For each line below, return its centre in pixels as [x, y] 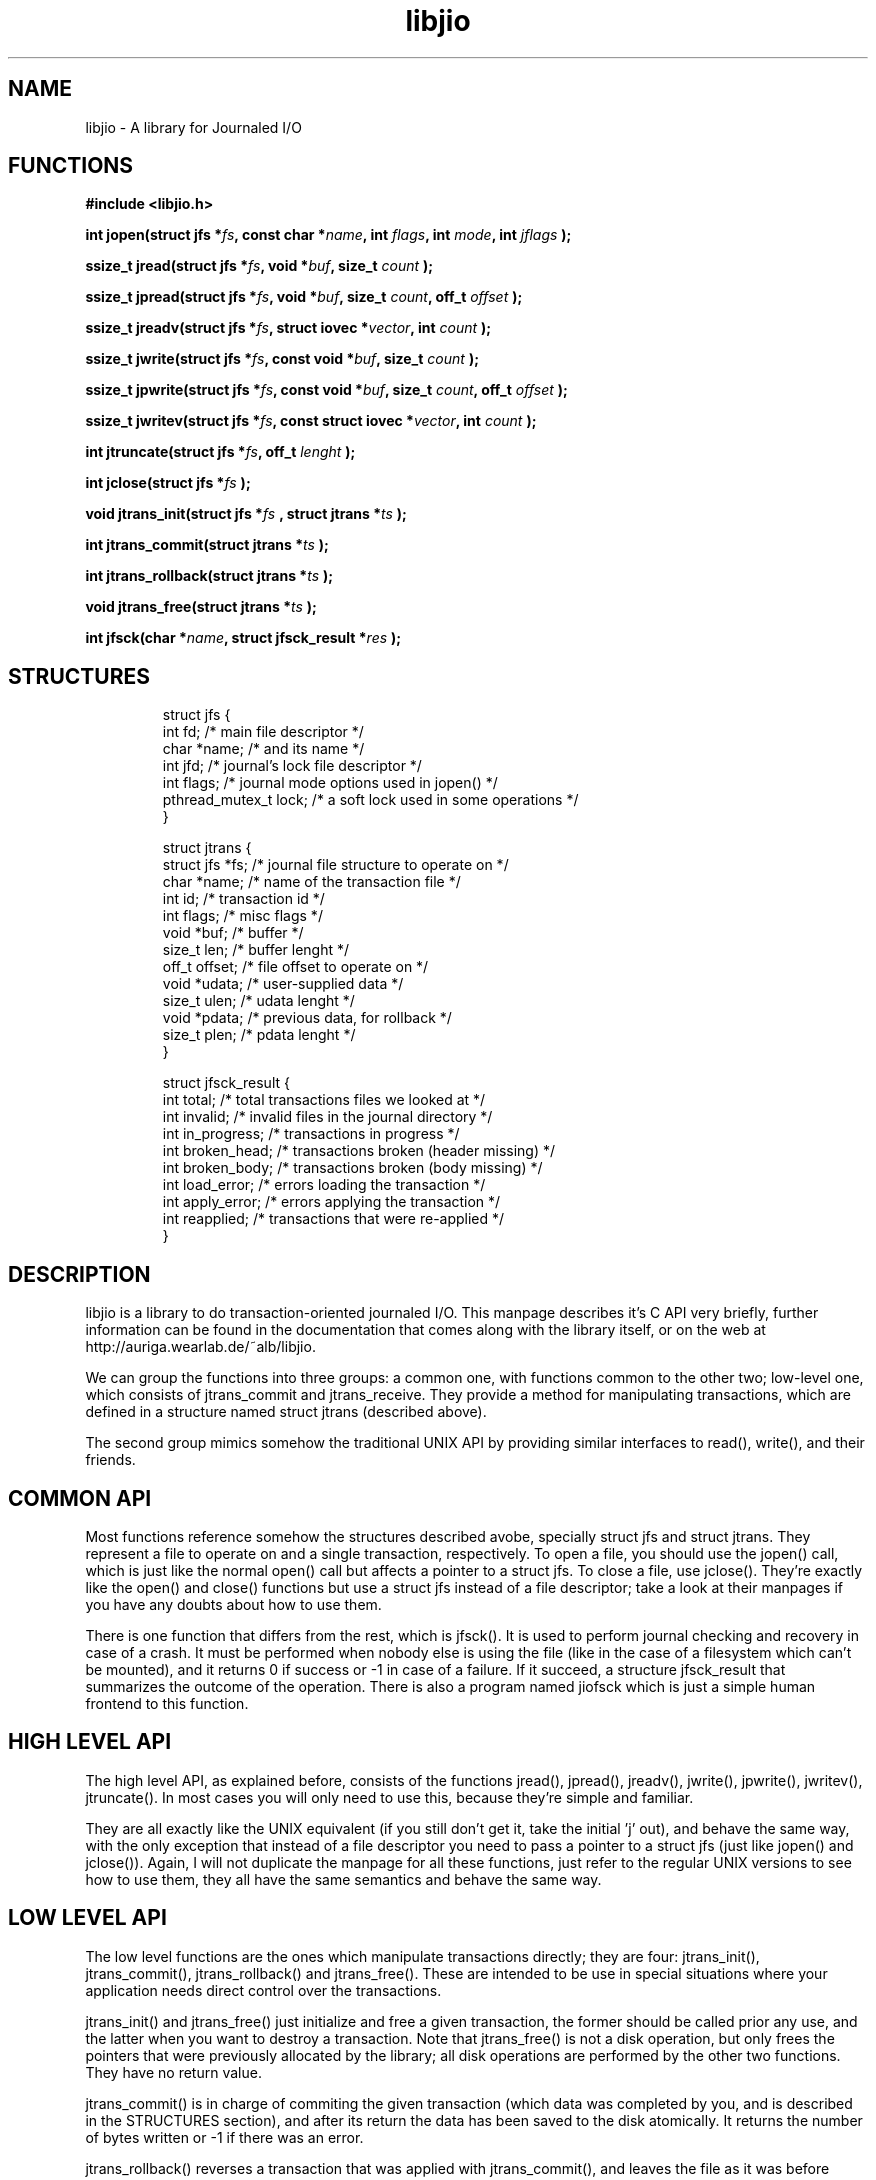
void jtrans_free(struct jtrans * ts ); [201, 607]
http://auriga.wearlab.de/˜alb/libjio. [200, 1347]
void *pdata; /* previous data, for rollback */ [307, 1018]
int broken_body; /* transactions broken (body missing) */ [352, 1168]
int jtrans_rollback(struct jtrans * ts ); [209, 576]
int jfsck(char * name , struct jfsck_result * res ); [243, 638]
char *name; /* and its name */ [263, 749]
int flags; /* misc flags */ [242, 916]
